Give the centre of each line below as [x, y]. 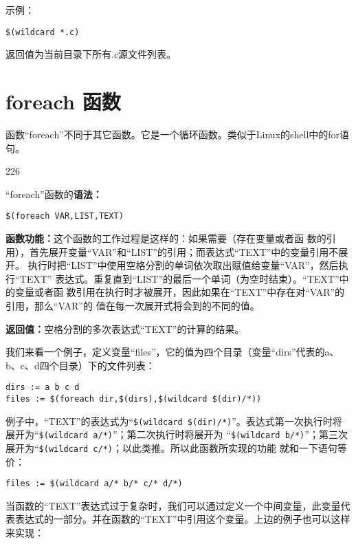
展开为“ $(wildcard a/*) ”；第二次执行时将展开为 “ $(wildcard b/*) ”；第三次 [177, 434]
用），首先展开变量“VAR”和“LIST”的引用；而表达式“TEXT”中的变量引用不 [172, 251]
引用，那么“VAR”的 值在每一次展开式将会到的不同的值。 [133, 305]
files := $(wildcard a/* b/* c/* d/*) [94, 484]
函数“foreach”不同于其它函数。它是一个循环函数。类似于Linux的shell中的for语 [178, 134]
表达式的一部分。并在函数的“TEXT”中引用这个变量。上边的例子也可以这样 [182, 519]
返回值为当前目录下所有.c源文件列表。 [91, 54]
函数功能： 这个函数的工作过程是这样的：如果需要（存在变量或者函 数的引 [171, 238]
